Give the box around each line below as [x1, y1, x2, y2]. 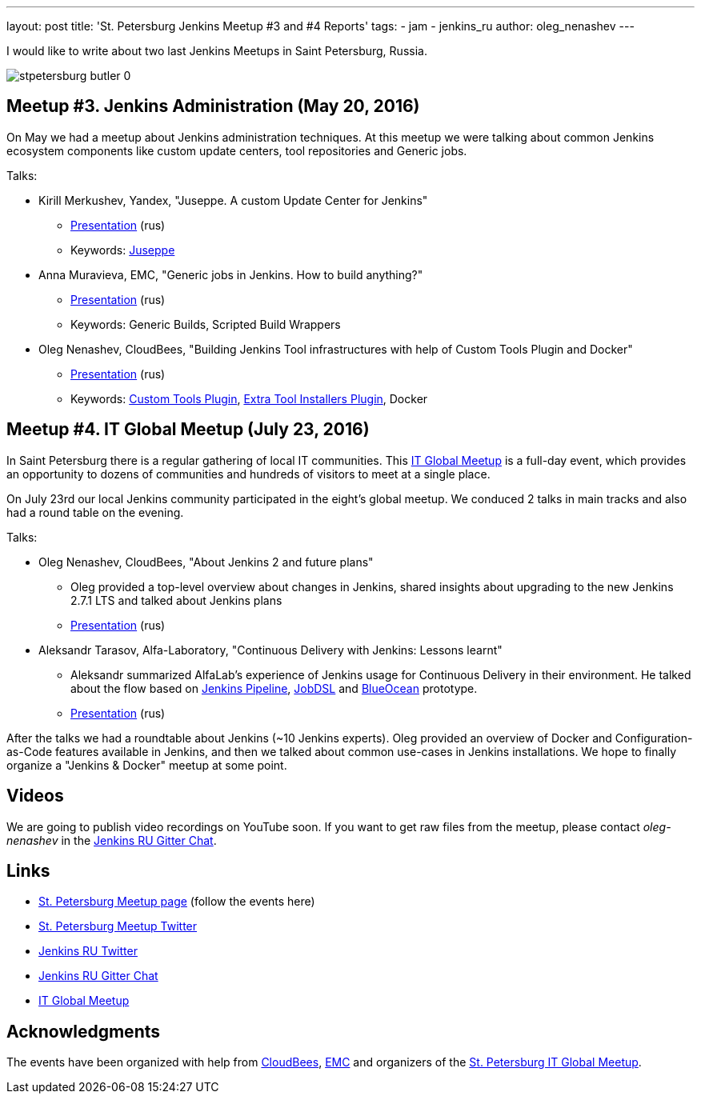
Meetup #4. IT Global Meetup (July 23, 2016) [6, 419, 370, 440]
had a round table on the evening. [6, 505, 184, 519]
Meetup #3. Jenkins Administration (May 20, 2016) [6, 96, 420, 117]
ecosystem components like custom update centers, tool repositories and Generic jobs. [6, 143, 467, 158]
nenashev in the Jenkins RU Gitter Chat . [6, 833, 217, 847]
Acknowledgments [6, 1021, 161, 1042]
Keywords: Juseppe [70, 242, 175, 257]
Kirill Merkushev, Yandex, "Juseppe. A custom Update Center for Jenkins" [38, 193, 428, 207]
